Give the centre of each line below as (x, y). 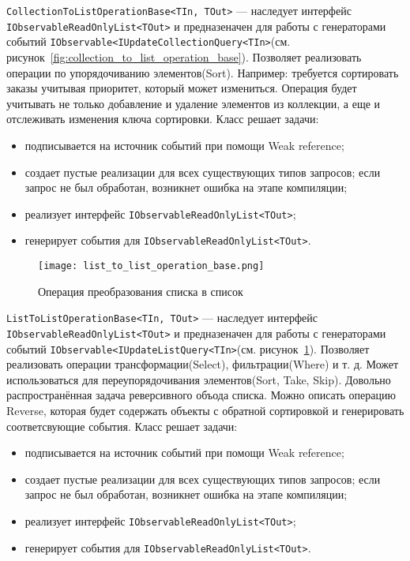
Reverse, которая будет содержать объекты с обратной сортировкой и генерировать (205, 411)
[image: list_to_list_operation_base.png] (151, 266)
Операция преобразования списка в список (141, 291)
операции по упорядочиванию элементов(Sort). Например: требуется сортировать (203, 72)
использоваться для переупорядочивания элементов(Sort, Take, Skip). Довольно (199, 379)
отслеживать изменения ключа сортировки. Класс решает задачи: (163, 119)
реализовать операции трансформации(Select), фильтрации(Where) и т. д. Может (203, 364)
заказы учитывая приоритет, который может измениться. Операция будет (182, 88)
